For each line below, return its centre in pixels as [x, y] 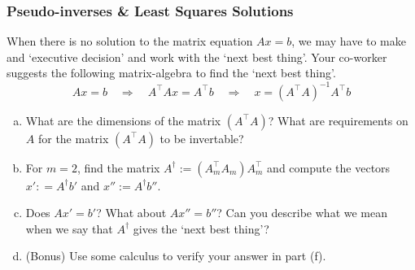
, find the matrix [118, 167]
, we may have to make [349, 41]
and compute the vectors [329, 167]
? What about [131, 213]
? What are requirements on [338, 120]
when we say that [69, 228]
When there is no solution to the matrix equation [130, 41]
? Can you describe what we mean [302, 213]
